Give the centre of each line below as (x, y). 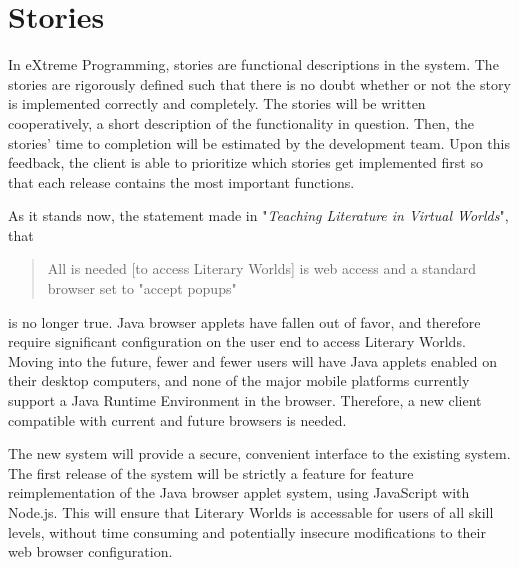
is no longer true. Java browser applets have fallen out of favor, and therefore (244, 321)
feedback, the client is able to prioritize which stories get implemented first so (245, 162)
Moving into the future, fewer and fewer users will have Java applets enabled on (253, 360)
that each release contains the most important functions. (181, 181)
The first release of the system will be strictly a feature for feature (211, 472)
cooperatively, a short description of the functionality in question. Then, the (241, 122)
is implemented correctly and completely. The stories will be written (217, 103)
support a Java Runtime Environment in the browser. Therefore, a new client (245, 400)
